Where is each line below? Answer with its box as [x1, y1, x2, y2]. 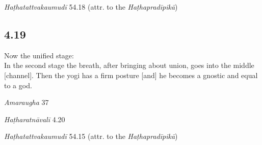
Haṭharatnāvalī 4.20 [4, 114, 65, 124]
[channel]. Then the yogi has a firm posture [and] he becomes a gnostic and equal [4, 69, 258, 80]
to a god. [4, 80, 32, 90]
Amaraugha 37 [4, 97, 49, 107]
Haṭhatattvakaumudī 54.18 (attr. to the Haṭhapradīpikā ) [4, 2, 178, 12]
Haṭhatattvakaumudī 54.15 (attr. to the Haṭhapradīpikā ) [4, 131, 178, 141]
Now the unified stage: [4, 50, 74, 60]
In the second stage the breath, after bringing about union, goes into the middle [4, 60, 254, 70]
